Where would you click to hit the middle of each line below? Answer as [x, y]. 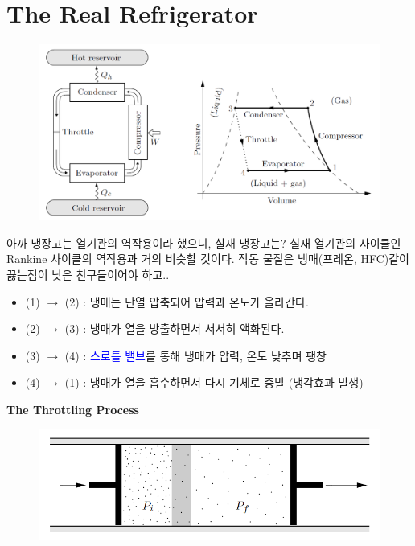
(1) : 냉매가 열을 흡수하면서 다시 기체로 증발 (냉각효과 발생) [214, 382]
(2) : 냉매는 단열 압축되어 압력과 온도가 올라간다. [187, 301]
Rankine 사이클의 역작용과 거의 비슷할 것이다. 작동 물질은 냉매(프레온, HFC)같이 [208, 259]
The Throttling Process [73, 409]
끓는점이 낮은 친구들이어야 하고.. [88, 274]
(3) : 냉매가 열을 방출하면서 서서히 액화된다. [175, 328]
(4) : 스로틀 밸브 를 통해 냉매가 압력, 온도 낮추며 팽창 [196, 355]
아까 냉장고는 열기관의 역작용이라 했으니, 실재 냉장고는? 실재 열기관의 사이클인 [204, 242]
